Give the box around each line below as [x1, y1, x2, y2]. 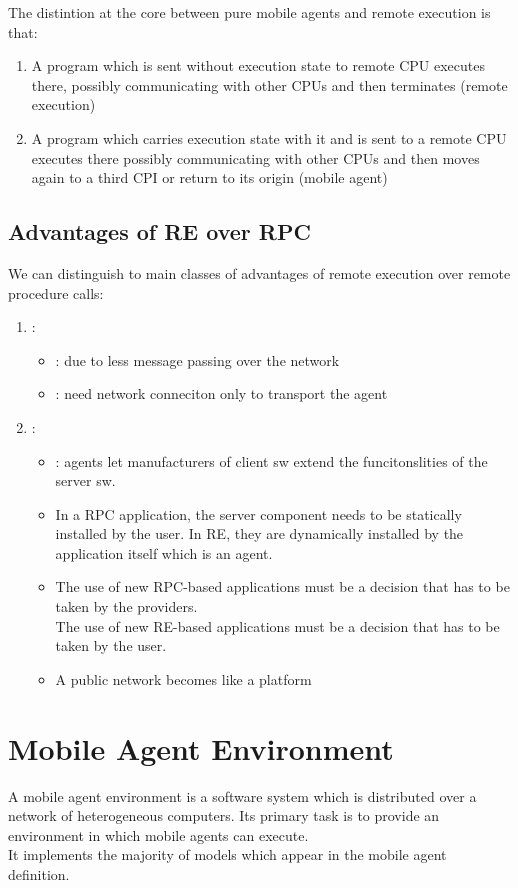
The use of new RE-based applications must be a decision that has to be [55, 615, 500, 636]
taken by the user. [55, 635, 167, 656]
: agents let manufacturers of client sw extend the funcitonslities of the [55, 450, 488, 471]
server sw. [55, 470, 116, 491]
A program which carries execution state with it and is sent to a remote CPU [31, 127, 507, 148]
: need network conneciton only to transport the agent [55, 383, 388, 404]
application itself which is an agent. [55, 542, 273, 563]
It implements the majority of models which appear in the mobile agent [8, 844, 447, 865]
